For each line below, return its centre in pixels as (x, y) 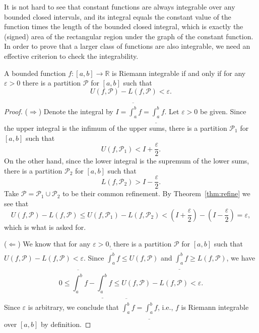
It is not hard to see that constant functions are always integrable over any (120, 7)
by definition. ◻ (66, 324)
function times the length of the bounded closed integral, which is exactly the (124, 26)
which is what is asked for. (45, 227)
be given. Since (223, 111)
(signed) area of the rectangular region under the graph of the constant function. (129, 36)
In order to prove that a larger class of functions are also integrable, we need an (127, 46)
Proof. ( (16, 111)
